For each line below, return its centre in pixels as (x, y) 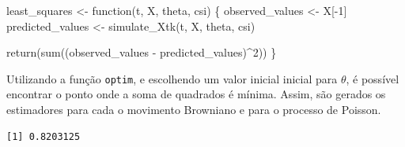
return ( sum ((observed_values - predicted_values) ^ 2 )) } (142, 52)
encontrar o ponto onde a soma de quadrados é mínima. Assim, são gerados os (196, 94)
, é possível (373, 78)
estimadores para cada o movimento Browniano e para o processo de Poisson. (194, 110)
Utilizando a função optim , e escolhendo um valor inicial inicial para (172, 78)
